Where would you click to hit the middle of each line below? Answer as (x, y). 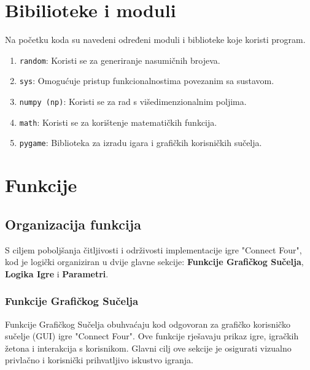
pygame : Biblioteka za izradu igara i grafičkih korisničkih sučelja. (141, 143)
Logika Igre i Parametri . (57, 273)
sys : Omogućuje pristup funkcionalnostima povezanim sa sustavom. (147, 81)
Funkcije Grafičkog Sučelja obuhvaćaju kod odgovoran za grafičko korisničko (148, 324)
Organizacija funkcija (73, 224)
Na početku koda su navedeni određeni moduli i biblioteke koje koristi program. (155, 40)
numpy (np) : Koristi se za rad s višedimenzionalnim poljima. (133, 102)
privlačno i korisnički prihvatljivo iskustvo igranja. (99, 360)
